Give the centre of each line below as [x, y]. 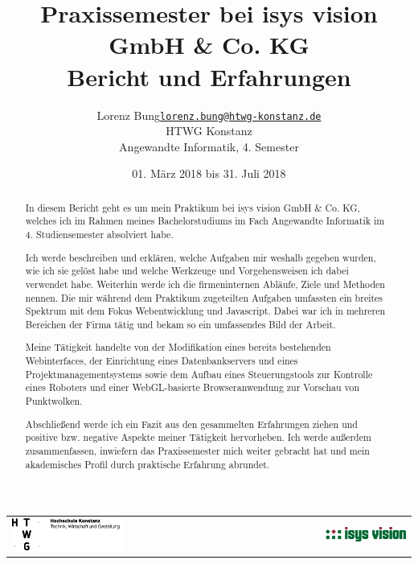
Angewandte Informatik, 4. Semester [209, 146]
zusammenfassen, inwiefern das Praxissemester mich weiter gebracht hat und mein [197, 450]
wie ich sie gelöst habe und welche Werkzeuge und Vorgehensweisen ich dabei [187, 271]
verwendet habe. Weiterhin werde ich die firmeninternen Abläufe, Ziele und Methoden [205, 284]
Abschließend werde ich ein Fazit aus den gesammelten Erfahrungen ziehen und [191, 424]
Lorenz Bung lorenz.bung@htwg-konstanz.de [209, 115]
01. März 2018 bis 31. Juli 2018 [209, 173]
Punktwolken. [54, 401]
